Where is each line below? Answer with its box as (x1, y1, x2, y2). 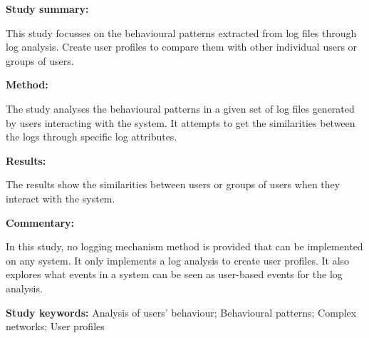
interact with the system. (6, 190, 115, 205)
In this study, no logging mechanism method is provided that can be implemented (6, 239, 363, 254)
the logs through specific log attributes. (6, 129, 177, 144)
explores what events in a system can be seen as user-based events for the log (6, 267, 343, 282)
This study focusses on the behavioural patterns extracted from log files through (6, 25, 357, 40)
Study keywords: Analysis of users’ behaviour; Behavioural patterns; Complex (6, 304, 357, 319)
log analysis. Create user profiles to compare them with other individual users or (6, 39, 358, 54)
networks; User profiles (6, 319, 105, 334)
